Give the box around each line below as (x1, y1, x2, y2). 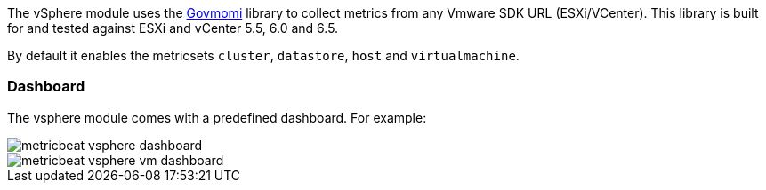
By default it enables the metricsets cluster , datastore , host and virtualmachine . (7, 48, 520, 63)
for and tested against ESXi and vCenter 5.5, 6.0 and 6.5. (7, 20, 339, 36)
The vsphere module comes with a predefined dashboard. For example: (7, 109, 427, 125)
